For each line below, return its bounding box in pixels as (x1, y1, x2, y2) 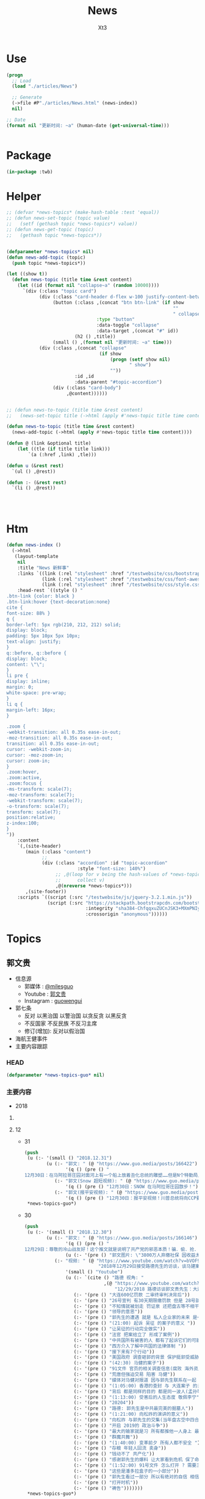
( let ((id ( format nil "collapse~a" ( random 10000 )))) (17, 283, 160, 289)
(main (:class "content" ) (25, 848, 92, 855)
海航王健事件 (15, 1035, 48, 1043)
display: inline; (6, 678, 51, 685)
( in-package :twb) (6, 169, 53, 175)
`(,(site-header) (17, 843, 62, 849)
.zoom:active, (6, 775, 43, 781)
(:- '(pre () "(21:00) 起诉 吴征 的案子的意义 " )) (73, 1320, 196, 1327)
